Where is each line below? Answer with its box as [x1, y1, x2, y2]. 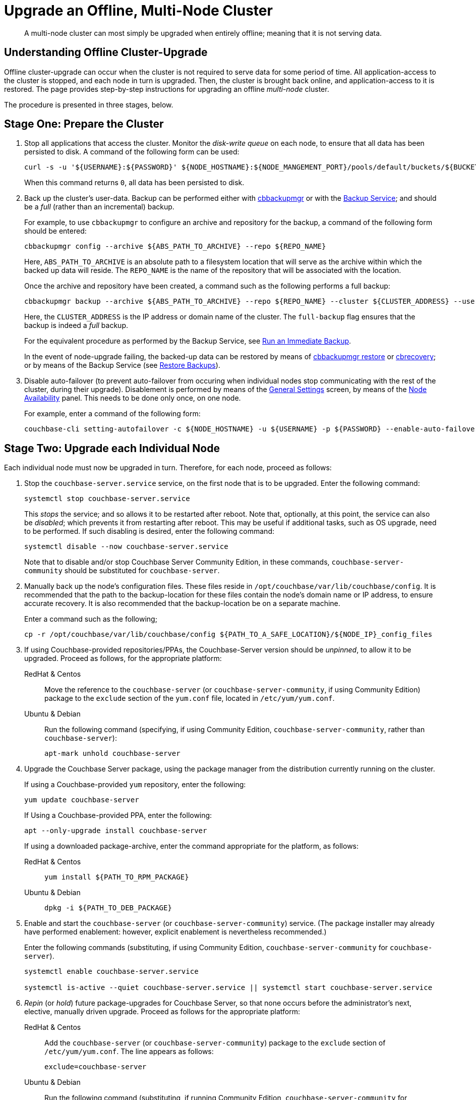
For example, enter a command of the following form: [24, 409, 201, 418]
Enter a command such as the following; [24, 615, 157, 624]
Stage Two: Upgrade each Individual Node [4, 442, 220, 455]
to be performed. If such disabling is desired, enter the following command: [24, 527, 274, 536]
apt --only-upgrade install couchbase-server [24, 827, 207, 835]
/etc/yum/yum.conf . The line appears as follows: [44, 1047, 214, 1056]
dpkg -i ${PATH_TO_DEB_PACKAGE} [44, 904, 172, 912]
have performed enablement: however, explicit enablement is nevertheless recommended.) [24, 927, 327, 937]
